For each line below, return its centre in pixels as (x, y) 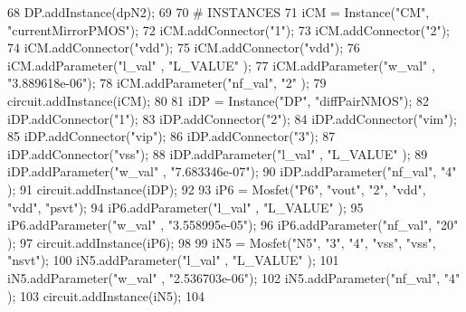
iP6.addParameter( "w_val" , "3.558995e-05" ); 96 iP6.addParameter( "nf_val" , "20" (233, 225)
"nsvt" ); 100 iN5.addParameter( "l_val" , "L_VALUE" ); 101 (173, 260)
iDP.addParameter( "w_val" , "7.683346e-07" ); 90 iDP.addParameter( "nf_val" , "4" (232, 171)
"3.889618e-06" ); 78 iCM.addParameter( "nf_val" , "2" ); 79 (167, 83)
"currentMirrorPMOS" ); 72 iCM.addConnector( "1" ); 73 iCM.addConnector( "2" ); (228, 29)
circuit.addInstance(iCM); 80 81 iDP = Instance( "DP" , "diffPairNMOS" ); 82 (218, 100)
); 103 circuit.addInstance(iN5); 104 (106, 295)
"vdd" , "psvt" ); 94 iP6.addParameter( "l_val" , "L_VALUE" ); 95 (185, 207)
